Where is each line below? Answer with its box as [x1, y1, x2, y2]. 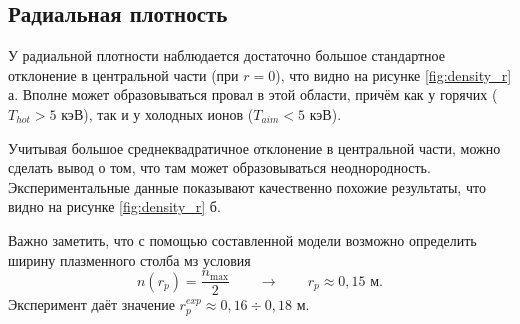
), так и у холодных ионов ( [83, 103, 254, 124]
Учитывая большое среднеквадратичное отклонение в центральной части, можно [8, 137, 501, 158]
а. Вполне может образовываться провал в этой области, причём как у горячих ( [8, 84, 498, 105]
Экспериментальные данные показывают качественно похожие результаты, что [8, 176, 486, 197]
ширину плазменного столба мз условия [8, 249, 251, 270]
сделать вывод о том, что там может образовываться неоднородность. [8, 157, 431, 178]
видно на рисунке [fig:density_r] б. [8, 196, 221, 217]
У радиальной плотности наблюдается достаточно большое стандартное [8, 45, 445, 66]
